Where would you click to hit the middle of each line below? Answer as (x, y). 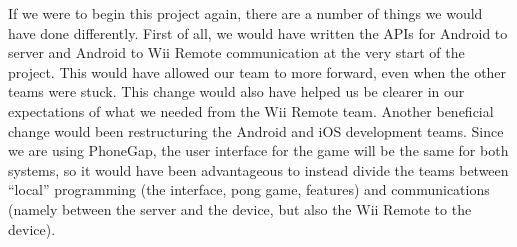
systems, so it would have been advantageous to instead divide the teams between (258, 169)
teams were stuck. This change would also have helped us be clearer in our (236, 91)
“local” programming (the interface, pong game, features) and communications (249, 189)
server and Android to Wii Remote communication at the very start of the (236, 52)
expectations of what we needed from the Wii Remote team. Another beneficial (251, 110)
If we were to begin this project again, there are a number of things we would (245, 13)
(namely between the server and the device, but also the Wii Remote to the (240, 208)
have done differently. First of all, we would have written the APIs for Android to (258, 32)
